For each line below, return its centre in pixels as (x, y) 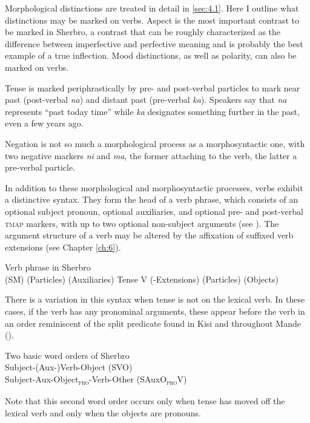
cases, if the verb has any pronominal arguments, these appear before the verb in (155, 311)
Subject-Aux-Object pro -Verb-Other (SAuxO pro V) (96, 380)
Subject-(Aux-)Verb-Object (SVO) (69, 367)
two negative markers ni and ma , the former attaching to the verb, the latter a (151, 155)
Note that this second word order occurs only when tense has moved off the (145, 401)
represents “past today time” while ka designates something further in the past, (152, 111)
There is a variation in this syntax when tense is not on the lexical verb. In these (155, 299)
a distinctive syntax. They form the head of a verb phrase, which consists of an (152, 199)
